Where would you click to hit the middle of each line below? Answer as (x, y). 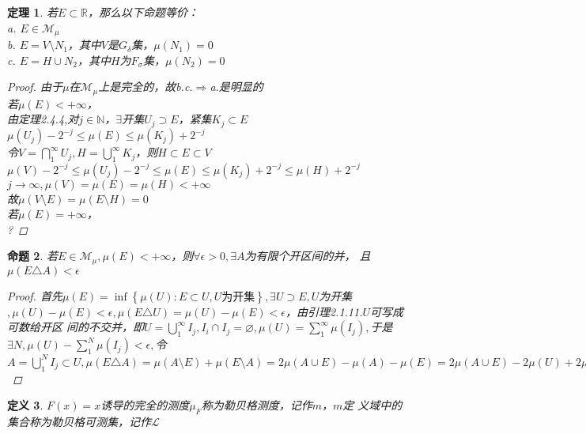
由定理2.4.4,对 (43, 119)
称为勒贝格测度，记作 (257, 405)
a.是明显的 (236, 87)
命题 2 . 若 (32, 256)
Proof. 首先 (35, 295)
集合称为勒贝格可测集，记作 (79, 422)
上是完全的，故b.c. (146, 87)
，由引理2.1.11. (324, 311)
